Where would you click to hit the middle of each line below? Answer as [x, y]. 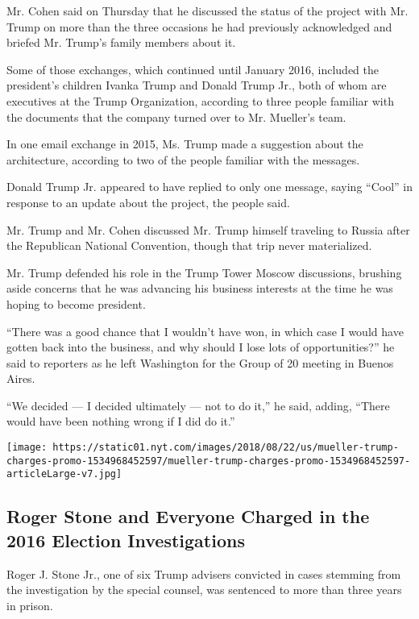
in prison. [30, 605]
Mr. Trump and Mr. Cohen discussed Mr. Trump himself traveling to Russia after [208, 229]
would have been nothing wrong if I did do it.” [121, 421]
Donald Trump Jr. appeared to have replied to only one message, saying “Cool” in [209, 187]
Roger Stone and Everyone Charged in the [188, 516]
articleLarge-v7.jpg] [64, 474]
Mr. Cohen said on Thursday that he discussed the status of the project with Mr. [207, 10]
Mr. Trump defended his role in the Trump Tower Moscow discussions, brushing [204, 272]
